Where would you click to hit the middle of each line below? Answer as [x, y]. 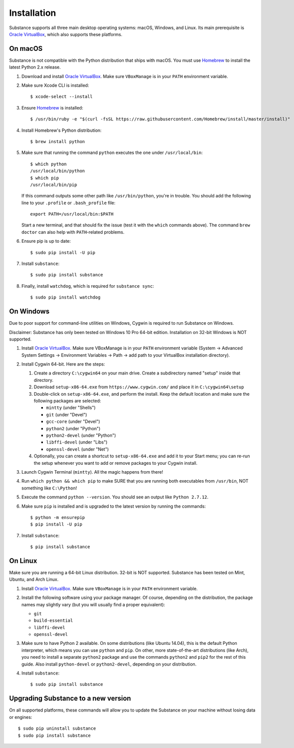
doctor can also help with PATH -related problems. [73, 232]
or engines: [20, 717]
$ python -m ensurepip [58, 517]
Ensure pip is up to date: [46, 241]
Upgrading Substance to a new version [70, 698]
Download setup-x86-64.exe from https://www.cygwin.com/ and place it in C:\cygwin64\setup [139, 387]
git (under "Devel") [67, 414]
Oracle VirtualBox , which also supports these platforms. [66, 34]
